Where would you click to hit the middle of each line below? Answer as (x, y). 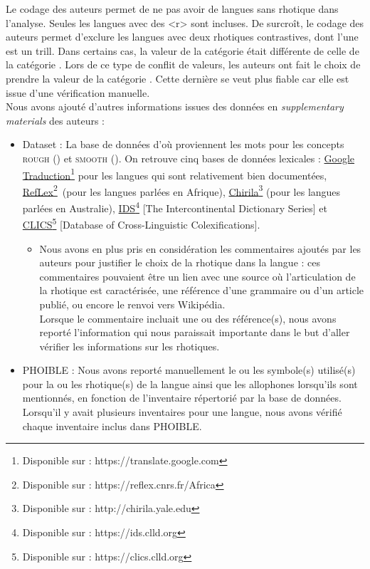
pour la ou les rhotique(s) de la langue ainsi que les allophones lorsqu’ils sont (190, 383)
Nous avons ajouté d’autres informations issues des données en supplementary (175, 106)
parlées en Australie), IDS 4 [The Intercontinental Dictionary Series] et (175, 207)
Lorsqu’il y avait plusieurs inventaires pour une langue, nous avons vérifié (182, 412)
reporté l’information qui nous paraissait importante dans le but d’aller (195, 332)
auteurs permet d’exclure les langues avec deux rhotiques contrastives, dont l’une (182, 37)
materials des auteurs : (55, 120)
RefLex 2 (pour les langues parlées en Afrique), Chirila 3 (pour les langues (181, 190)
